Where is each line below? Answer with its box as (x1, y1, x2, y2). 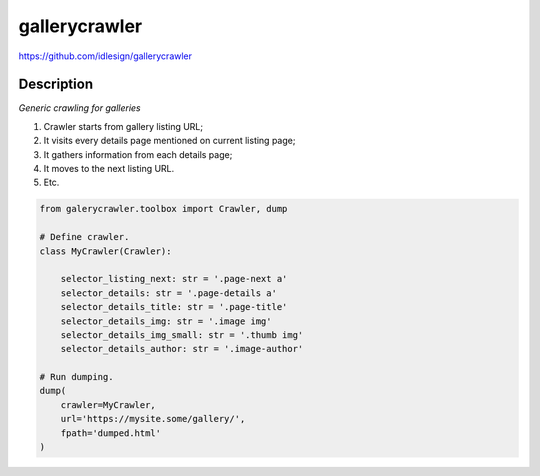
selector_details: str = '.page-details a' (60, 287, 277, 299)
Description (18, 76, 94, 93)
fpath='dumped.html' (60, 427, 162, 439)
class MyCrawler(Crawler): (39, 245, 172, 257)
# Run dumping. (39, 371, 114, 383)
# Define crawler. (39, 231, 130, 243)
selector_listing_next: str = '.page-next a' (60, 273, 288, 285)
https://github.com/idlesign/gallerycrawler (18, 50, 193, 62)
